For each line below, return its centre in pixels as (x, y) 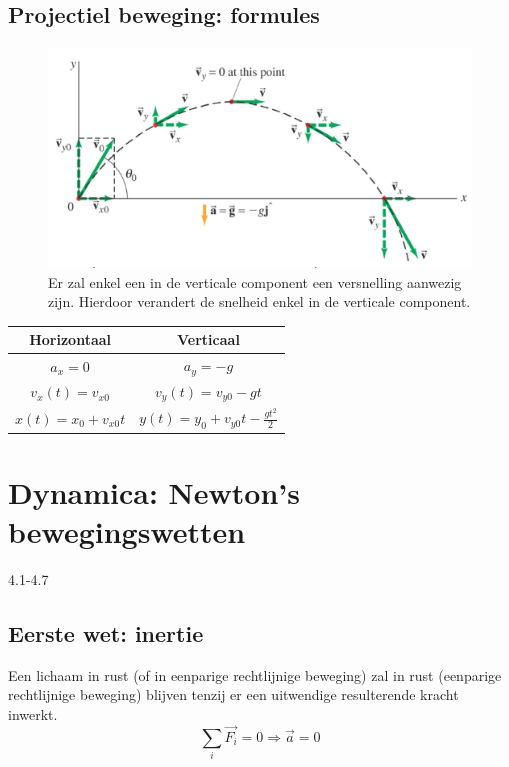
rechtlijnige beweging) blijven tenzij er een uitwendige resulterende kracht (233, 694)
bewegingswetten (127, 531)
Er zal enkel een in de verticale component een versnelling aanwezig (255, 281)
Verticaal (208, 339)
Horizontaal (70, 339)
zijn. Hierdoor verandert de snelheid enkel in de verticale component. (259, 301)
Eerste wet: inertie (106, 633)
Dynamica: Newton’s (154, 491)
